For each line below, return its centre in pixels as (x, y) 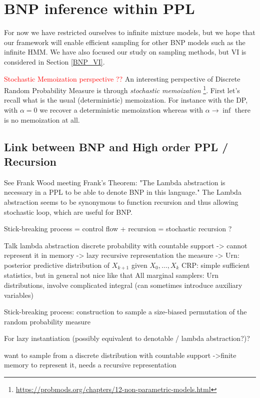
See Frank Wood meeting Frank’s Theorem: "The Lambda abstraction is (115, 182)
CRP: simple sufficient (216, 265)
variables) (19, 295)
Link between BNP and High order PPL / (116, 146)
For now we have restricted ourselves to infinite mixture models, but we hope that (130, 32)
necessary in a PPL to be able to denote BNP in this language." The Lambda (123, 192)
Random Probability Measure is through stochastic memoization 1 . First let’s (122, 89)
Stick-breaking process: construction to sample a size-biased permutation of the (125, 312)
